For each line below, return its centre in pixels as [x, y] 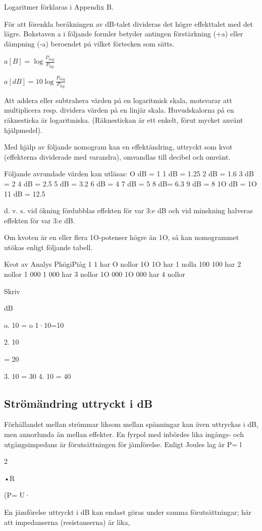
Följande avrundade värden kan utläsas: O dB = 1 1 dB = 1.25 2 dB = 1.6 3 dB [129, 174]
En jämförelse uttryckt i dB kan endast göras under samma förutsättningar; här [128, 512]
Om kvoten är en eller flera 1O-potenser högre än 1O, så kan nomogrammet [122, 237]
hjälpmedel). [23, 130]
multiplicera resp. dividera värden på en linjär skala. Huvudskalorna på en [119, 110]
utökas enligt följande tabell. [48, 247]
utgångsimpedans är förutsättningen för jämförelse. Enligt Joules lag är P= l [123, 444]
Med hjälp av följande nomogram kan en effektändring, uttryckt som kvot [118, 147]
